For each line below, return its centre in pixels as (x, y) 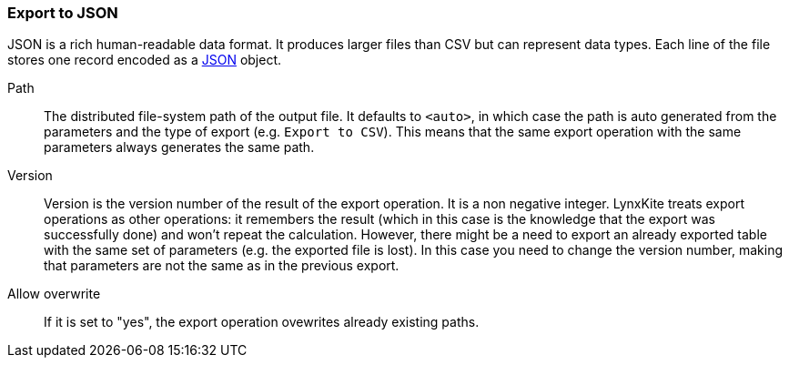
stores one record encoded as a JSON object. (145, 60)
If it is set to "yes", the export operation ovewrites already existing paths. (262, 322)
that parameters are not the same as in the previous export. (222, 266)
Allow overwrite (54, 294)
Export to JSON (63, 13)
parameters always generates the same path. (179, 147)
